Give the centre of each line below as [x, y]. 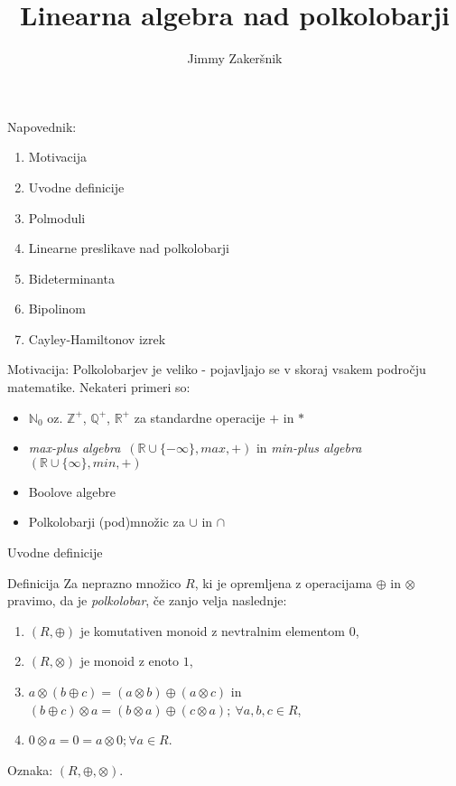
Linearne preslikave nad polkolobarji [129, 248]
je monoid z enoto [129, 661]
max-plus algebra [74, 448]
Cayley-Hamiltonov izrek [97, 338]
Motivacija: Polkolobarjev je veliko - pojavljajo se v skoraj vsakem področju [217, 369]
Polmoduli [57, 217]
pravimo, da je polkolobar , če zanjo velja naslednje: [147, 600]
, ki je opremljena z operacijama [284, 582]
